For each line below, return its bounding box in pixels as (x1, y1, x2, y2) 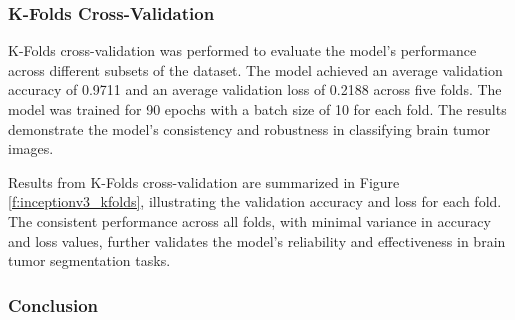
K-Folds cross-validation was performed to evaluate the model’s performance (8, 40, 477, 61)
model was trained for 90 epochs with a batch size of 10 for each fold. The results (8, 99, 507, 119)
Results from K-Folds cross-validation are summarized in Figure (8, 171, 400, 192)
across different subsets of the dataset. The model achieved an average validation (8, 59, 503, 80)
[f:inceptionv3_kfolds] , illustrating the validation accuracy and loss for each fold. (8, 191, 502, 212)
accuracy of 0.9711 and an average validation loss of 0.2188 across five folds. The (8, 79, 502, 100)
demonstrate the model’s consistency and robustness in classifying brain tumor (8, 118, 491, 139)
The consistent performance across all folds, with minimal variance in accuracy (8, 210, 491, 231)
